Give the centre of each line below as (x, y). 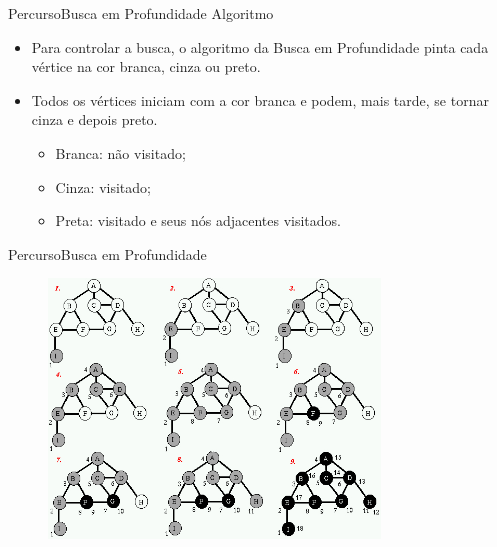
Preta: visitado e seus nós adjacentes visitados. (198, 220)
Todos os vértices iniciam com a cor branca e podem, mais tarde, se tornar (260, 99)
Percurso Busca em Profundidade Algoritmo (141, 13)
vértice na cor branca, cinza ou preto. (146, 66)
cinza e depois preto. (94, 119)
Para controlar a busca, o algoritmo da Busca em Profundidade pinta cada (260, 46)
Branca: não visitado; (120, 152)
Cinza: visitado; (103, 186)
